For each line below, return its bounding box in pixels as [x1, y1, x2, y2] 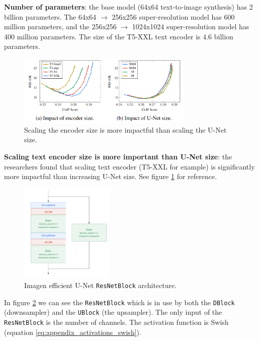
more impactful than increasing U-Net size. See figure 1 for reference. [4, 171, 217, 182]
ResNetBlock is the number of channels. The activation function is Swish [4, 317, 229, 327]
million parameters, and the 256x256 [4, 21, 117, 32]
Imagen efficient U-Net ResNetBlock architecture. [24, 280, 177, 291]
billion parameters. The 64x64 [4, 11, 97, 22]
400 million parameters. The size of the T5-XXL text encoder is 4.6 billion [4, 31, 233, 41]
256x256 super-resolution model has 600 [112, 11, 235, 22]
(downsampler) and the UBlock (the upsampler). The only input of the [4, 307, 222, 317]
